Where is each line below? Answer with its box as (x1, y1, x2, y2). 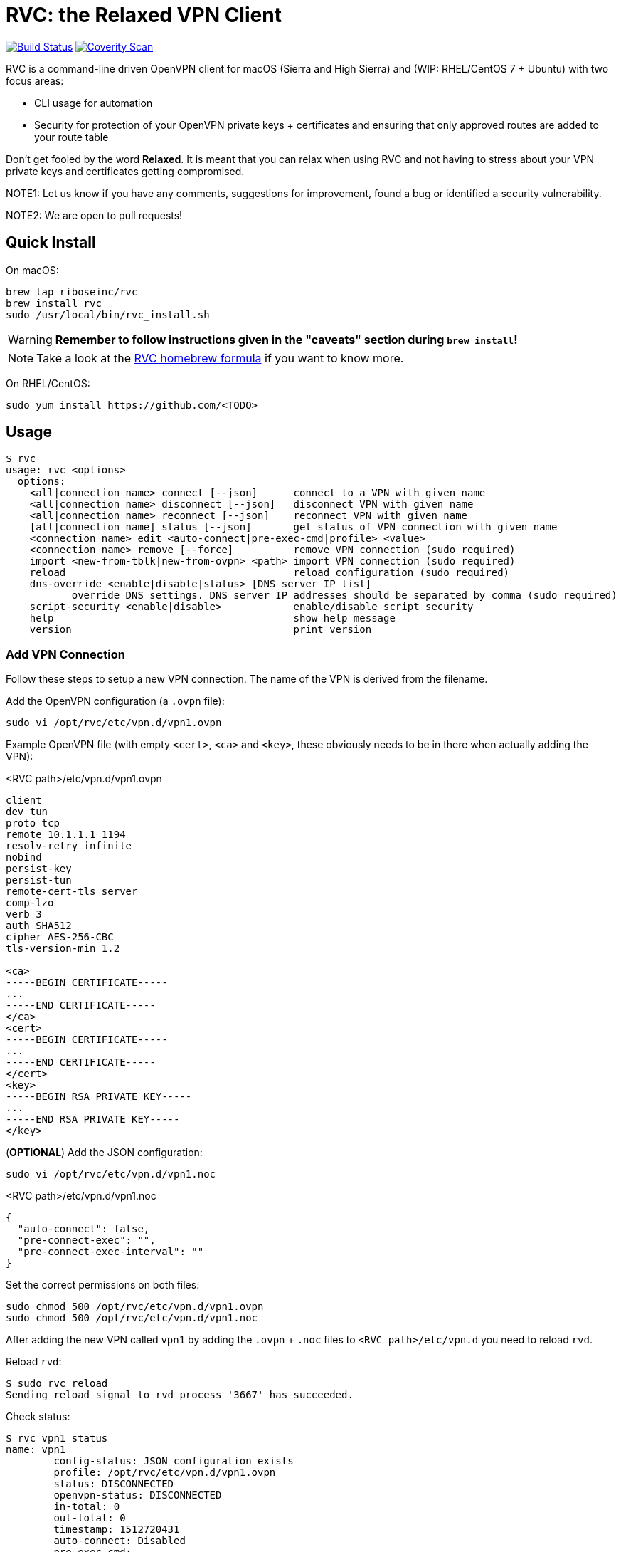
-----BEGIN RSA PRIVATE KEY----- (6, 1091, 192, 1103)
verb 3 (6, 908, 42, 921)
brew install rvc (6, 297, 102, 309)
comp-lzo (6, 897, 54, 909)
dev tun (6, 806, 48, 818)
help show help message (29, 612, 396, 624)
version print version (29, 624, 372, 636)
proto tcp (6, 817, 60, 829)
